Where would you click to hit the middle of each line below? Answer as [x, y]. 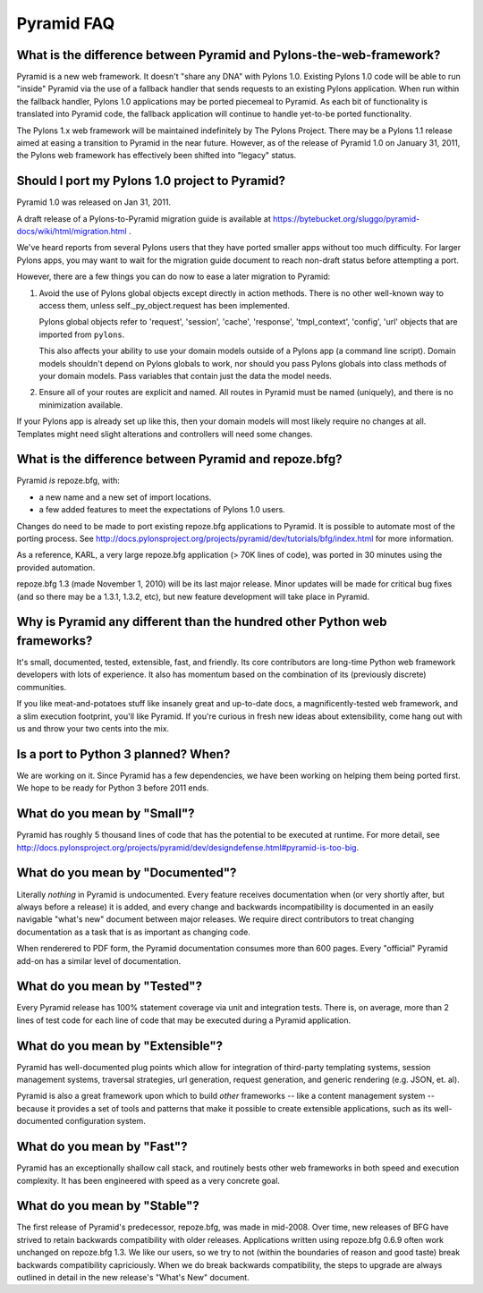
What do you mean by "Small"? [106, 814]
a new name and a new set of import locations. [125, 497]
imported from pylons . [82, 334]
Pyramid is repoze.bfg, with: [68, 481]
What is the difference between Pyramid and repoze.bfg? [180, 459]
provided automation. [56, 567]
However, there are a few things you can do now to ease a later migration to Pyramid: [174, 276]
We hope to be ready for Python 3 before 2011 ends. [113, 788]
